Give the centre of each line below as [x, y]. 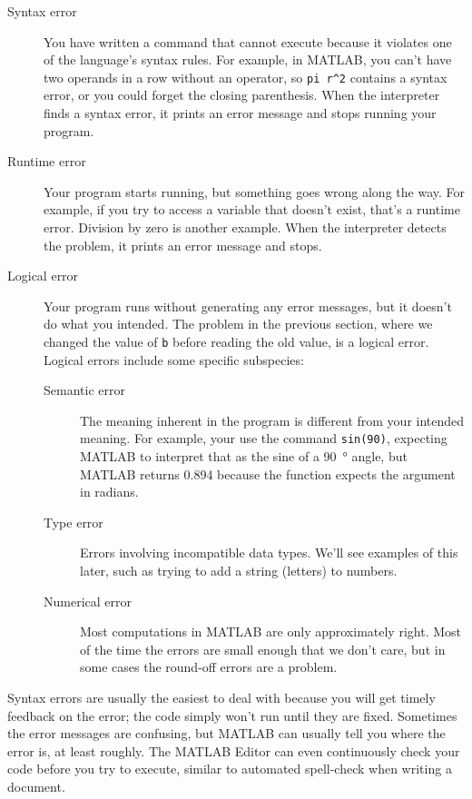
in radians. [109, 492]
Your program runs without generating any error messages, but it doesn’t [248, 306]
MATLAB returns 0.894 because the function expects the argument [268, 473]
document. [36, 786]
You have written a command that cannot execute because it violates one [248, 41]
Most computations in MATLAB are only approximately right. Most [270, 631]
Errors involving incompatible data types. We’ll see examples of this [269, 552]
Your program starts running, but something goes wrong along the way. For [254, 191]
